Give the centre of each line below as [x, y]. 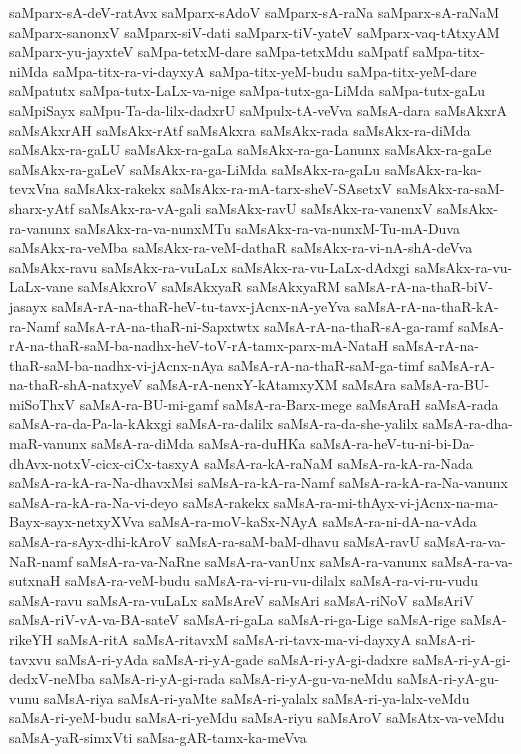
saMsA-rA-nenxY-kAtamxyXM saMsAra [271, 384]
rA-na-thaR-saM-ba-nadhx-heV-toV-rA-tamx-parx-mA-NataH [199, 345]
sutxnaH [35, 580]
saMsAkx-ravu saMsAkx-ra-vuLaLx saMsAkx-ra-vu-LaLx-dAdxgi [209, 266]
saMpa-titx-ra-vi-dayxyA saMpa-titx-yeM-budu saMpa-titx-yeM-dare [264, 70]
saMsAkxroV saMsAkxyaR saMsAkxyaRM [209, 286]
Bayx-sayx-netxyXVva [77, 521]
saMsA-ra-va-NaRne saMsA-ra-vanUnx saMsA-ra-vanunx [251, 560]
